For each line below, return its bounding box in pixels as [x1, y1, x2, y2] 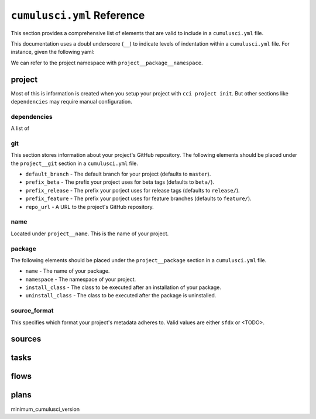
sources [11, 334, 42, 344]
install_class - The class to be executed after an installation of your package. [25, 284, 222, 291]
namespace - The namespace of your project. [25, 276, 136, 283]
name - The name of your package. [25, 267, 110, 274]
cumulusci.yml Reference [11, 9, 145, 22]
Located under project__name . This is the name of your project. [11, 230, 169, 237]
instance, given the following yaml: [11, 49, 95, 56]
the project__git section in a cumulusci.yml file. [11, 160, 139, 167]
